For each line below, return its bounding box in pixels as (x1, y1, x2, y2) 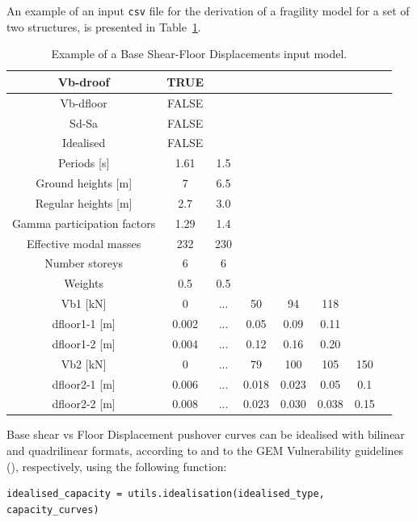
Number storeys (44, 255, 123, 272)
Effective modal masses (27, 234, 141, 251)
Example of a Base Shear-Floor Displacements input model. (51, 45, 347, 62)
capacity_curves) (6, 503, 99, 516)
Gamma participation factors (12, 214, 156, 231)
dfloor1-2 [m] (52, 335, 116, 352)
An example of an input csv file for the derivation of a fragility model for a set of (6, 2, 410, 19)
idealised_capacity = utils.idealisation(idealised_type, (6, 488, 325, 500)
